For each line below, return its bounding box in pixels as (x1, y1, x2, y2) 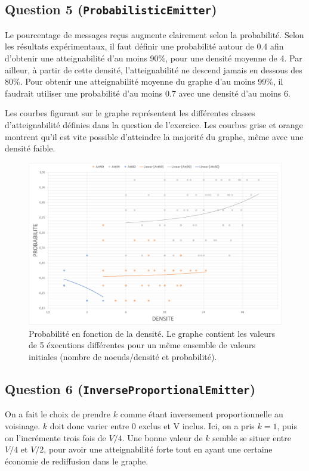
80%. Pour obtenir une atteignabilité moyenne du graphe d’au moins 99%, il (5, 75, 283, 88)
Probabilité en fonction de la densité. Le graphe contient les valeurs (29, 327, 275, 339)
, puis (277, 419, 297, 432)
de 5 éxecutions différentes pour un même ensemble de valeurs (29, 339, 255, 351)
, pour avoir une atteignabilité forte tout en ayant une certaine (44, 443, 273, 455)
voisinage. (5, 419, 41, 432)
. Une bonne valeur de (122, 431, 203, 444)
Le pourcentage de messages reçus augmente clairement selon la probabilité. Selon (5, 28, 304, 41)
